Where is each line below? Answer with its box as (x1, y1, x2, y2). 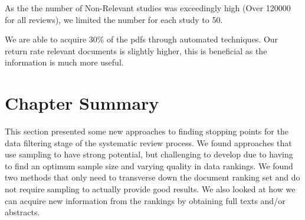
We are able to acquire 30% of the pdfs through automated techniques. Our (5, 33, 278, 45)
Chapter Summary (5, 91, 159, 115)
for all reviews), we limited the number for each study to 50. (5, 13, 223, 25)
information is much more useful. (5, 56, 124, 68)
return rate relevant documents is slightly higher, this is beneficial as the (5, 44, 267, 57)
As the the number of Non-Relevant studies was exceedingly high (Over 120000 (5, 2, 291, 14)
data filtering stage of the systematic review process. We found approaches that (5, 136, 292, 149)
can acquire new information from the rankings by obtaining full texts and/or (5, 194, 286, 206)
